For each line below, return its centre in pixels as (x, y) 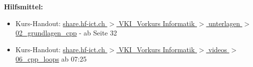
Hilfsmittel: (24, 6)
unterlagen (224, 23)
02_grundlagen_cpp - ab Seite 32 (66, 33)
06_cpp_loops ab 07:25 (51, 59)
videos (218, 49)
